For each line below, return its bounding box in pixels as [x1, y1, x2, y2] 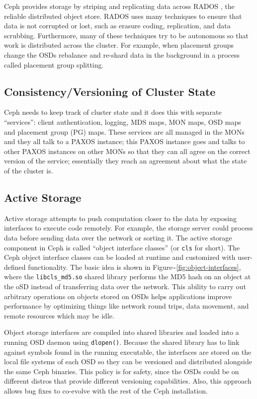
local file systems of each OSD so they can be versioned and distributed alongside [4, 356, 252, 367]
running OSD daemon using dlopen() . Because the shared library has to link [4, 336, 240, 347]
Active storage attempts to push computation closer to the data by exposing [4, 213, 237, 223]
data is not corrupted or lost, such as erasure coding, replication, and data [4, 20, 231, 31]
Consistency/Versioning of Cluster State [4, 83, 216, 99]
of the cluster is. [4, 165, 53, 175]
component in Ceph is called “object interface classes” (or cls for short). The [4, 242, 240, 252]
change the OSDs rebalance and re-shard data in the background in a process [4, 49, 240, 60]
